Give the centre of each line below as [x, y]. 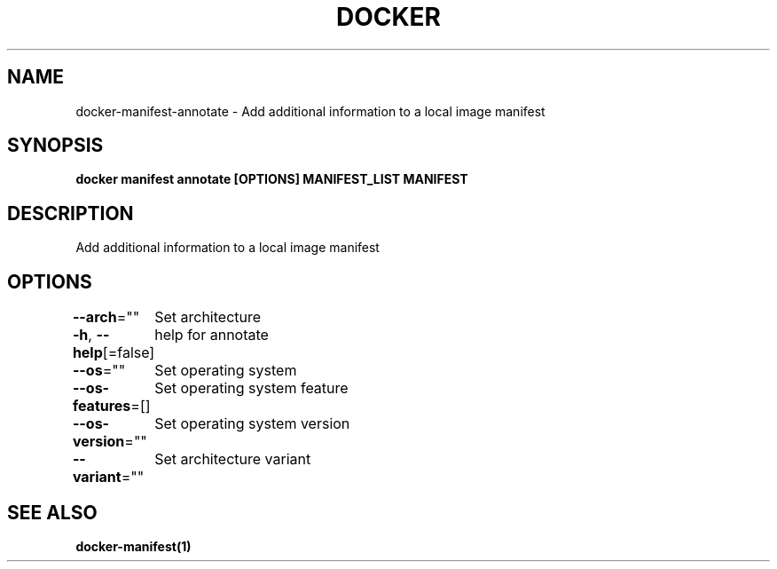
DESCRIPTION [71, 213]
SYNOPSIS [55, 146]
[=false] [129, 353]
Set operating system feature [251, 388]
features [102, 406]
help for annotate [212, 335]
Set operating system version [252, 424]
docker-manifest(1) [133, 546]
